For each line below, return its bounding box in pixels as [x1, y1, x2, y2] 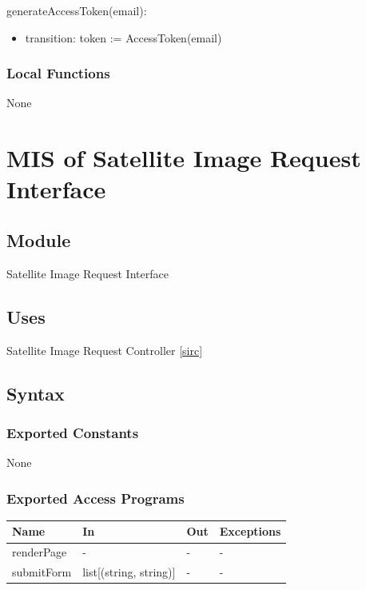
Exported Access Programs [6, 488, 185, 508]
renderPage [12, 544, 67, 560]
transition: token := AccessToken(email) [25, 29, 222, 46]
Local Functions [6, 63, 110, 83]
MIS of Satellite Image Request [6, 142, 361, 174]
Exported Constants [6, 422, 139, 442]
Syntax [6, 381, 65, 405]
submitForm [12, 564, 72, 580]
